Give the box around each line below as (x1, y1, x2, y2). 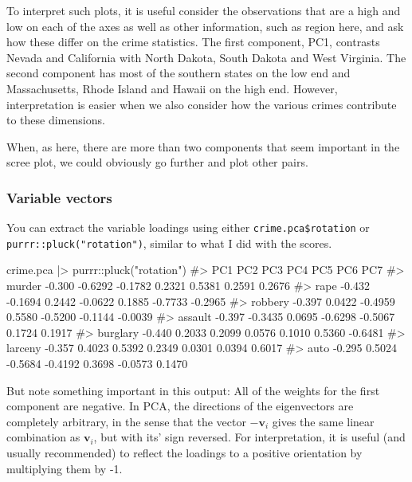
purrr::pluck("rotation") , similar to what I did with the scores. (6, 234, 332, 251)
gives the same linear (272, 413, 375, 429)
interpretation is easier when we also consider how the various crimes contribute (6, 96, 397, 112)
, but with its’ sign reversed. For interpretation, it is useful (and (93, 429, 406, 445)
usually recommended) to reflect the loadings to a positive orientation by (6, 445, 363, 460)
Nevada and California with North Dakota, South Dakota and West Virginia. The (6, 49, 406, 65)
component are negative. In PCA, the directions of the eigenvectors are (6, 398, 354, 414)
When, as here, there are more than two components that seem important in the (6, 138, 400, 155)
